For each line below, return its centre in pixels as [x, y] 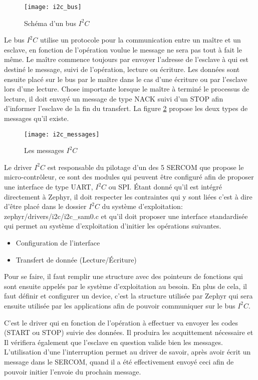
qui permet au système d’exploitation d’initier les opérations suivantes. [113, 226]
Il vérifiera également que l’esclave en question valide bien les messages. [113, 342]
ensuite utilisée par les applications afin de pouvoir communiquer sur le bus [120, 305]
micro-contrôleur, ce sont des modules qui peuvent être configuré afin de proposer [129, 177]
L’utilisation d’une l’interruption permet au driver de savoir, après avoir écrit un [127, 352]
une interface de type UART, [49, 187]
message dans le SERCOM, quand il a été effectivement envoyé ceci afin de [119, 361]
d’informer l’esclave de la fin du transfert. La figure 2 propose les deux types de [126, 108]
